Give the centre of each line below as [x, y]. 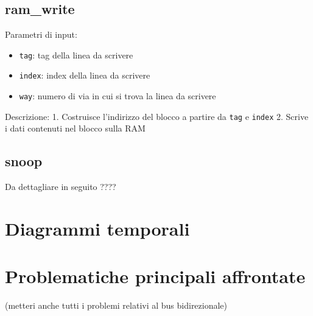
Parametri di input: [41, 34]
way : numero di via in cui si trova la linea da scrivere [118, 96]
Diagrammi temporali [97, 228]
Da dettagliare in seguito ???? [61, 187]
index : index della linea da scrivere [85, 75]
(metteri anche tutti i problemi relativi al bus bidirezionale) [116, 305]
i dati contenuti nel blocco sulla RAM [75, 128]
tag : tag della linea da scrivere [76, 54]
